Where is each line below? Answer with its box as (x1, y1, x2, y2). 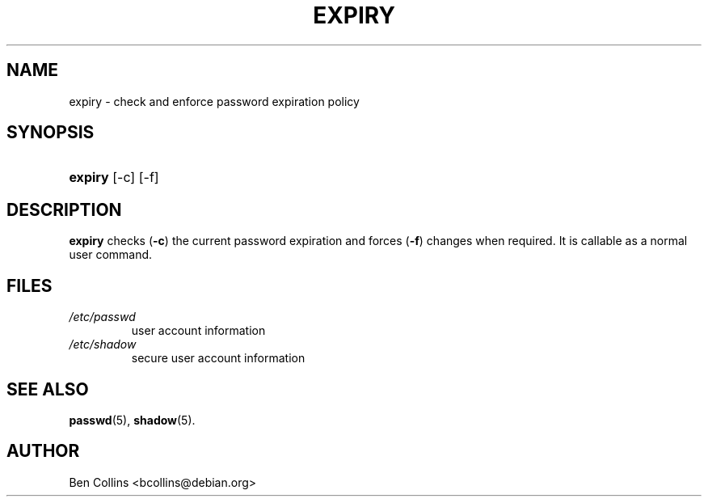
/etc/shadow (69, 337, 137, 352)
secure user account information (131, 351, 306, 366)
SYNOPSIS (6, 122, 95, 143)
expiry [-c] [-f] (69, 169, 159, 186)
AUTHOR (6, 441, 80, 462)
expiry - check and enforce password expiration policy (69, 94, 360, 108)
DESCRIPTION (6, 199, 122, 220)
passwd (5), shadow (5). (69, 412, 196, 427)
